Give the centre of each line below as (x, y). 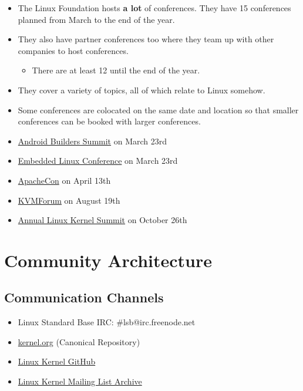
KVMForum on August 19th (69, 200)
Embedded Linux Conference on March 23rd (98, 161)
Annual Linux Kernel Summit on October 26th (102, 220)
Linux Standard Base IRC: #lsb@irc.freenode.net (107, 322)
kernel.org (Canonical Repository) (79, 341)
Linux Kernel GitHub (57, 361)
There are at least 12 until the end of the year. (116, 70)
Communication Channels (84, 297)
